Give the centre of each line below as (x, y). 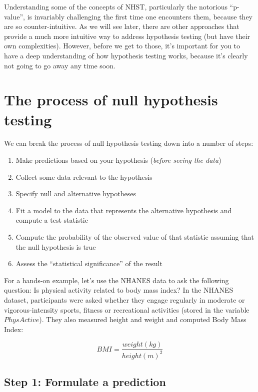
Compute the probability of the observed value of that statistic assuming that (135, 237)
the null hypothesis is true (56, 246)
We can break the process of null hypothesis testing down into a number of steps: (129, 143)
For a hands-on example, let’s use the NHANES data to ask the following (116, 280)
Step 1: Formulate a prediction (85, 382)
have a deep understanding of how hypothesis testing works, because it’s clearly (126, 55)
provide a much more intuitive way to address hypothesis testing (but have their (127, 36)
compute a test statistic (52, 220)
